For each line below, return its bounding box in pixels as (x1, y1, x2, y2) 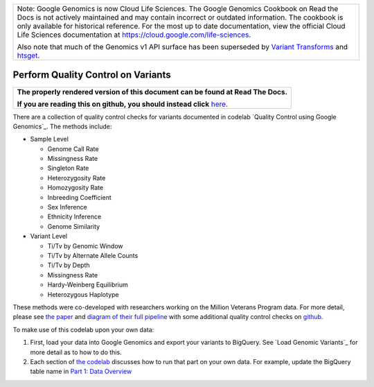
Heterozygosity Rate (47, 173, 106, 182)
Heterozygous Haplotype (47, 290, 119, 298)
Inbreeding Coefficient (47, 193, 112, 201)
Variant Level (30, 232, 68, 241)
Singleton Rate (47, 164, 89, 173)
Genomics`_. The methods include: (12, 122, 112, 130)
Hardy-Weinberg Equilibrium (47, 281, 128, 289)
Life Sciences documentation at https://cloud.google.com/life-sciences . (17, 30, 251, 40)
